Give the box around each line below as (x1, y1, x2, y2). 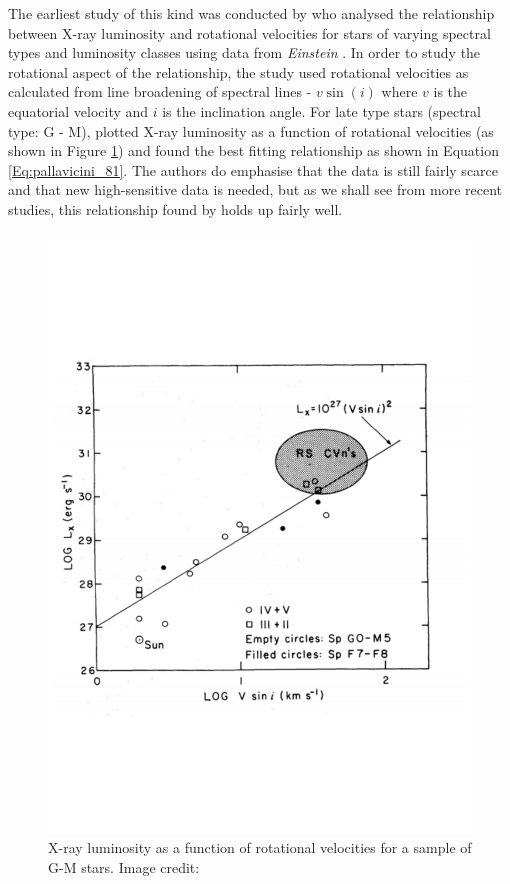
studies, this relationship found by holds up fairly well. (8, 198, 343, 219)
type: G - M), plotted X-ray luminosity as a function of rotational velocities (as (8, 120, 494, 141)
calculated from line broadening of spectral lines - (8, 81, 312, 102)
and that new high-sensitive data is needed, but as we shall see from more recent (8, 179, 503, 200)
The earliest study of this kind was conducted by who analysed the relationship (8, 3, 495, 23)
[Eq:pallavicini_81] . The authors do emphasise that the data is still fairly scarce (8, 159, 499, 180)
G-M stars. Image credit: (48, 856, 200, 877)
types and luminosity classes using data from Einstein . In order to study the (8, 42, 481, 63)
